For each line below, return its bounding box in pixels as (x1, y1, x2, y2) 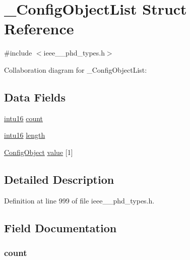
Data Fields (4, 89, 66, 105)
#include (4, 47, 32, 58)
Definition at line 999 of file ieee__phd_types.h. (4, 195, 155, 205)
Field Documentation (4, 220, 117, 235)
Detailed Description (4, 171, 114, 187)
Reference (4, 18, 74, 39)
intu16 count (4, 113, 43, 123)
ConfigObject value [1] (4, 146, 73, 157)
